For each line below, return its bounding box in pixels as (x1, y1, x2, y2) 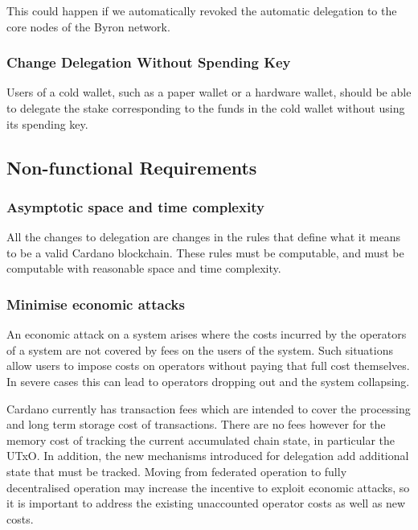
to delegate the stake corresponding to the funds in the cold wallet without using (6, 100, 405, 116)
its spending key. (6, 115, 88, 132)
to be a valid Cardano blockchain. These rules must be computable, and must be (6, 244, 404, 261)
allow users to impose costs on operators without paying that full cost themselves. (6, 357, 410, 374)
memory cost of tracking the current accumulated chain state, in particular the (6, 431, 395, 448)
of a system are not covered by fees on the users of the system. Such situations (6, 341, 394, 358)
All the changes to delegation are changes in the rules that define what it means (6, 228, 400, 245)
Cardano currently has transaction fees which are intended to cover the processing (6, 400, 411, 417)
